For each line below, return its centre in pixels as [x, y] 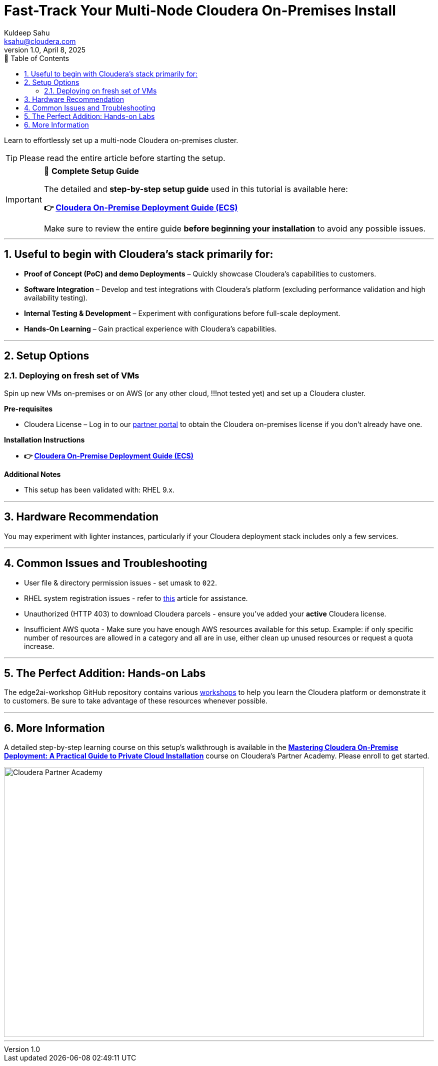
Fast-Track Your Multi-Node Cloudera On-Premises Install [200, 10]
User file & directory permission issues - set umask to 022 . [121, 582]
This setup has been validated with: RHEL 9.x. [99, 489]
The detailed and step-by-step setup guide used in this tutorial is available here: [196, 189]
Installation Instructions [44, 439]
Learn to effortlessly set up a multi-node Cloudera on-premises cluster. [121, 140]
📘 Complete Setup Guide [91, 171]
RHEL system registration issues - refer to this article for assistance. [136, 598]
